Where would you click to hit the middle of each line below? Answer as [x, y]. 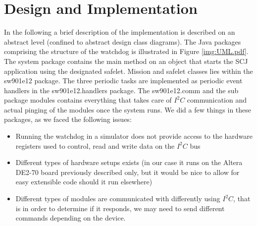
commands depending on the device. [71, 218]
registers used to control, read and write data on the [95, 145]
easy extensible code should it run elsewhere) [84, 182]
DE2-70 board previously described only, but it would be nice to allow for [128, 172]
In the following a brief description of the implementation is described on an [120, 32]
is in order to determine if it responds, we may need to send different [120, 208]
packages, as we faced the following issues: [68, 119]
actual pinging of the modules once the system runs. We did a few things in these [128, 109]
